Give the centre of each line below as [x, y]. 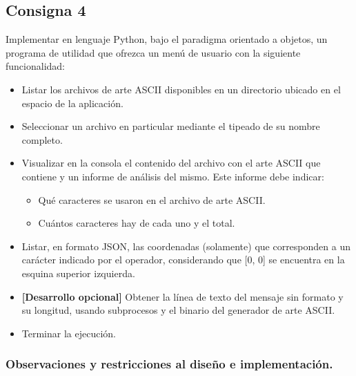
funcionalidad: [35, 66]
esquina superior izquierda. [78, 273]
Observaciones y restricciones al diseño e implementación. [169, 364]
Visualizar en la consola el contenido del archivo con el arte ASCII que [171, 163]
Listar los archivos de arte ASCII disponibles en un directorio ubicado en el [181, 89]
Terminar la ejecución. [69, 333]
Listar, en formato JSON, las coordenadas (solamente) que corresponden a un [186, 246]
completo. [42, 139]
